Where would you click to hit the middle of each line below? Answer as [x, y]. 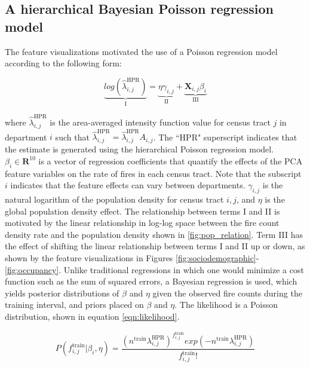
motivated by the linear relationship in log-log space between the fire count [142, 223]
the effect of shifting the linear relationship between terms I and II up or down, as [155, 246]
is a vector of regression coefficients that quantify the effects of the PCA [171, 160]
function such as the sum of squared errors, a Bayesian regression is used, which [151, 281]
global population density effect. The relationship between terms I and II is [142, 211]
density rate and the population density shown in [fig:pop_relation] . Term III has [154, 234]
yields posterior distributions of [62, 293]
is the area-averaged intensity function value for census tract [160, 122]
